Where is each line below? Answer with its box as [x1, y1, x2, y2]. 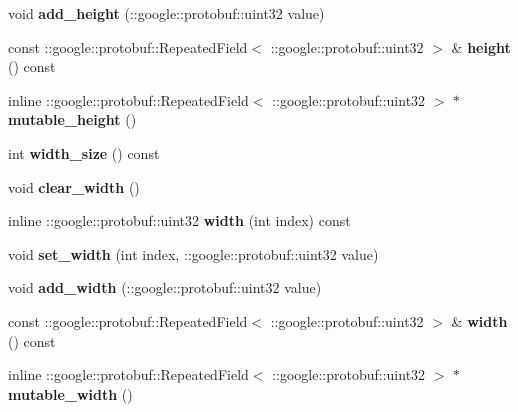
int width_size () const [8, 142, 160, 163]
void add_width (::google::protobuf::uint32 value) [8, 277, 322, 298]
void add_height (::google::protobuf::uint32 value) [8, 3, 325, 23]
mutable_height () [8, 109, 137, 130]
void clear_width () [8, 176, 140, 197]
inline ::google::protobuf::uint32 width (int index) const [8, 210, 351, 231]
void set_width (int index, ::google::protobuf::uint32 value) [8, 243, 379, 264]
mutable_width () [8, 383, 133, 404]
